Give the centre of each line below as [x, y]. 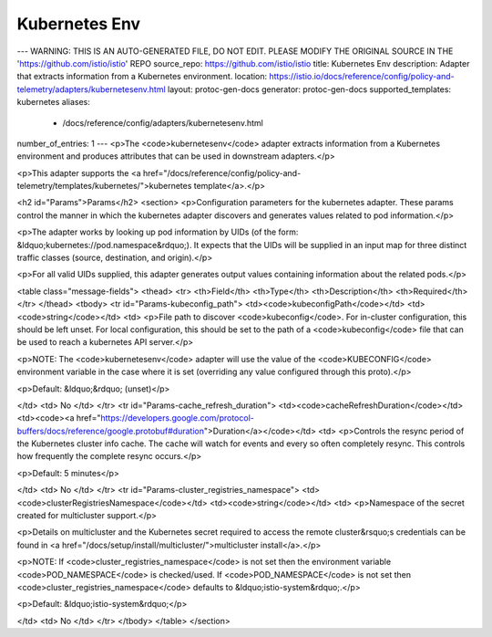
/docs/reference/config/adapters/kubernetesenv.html [163, 122]
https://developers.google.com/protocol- [177, 418]
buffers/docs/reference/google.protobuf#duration [111, 431]
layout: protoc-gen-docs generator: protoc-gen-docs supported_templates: [309, 89]
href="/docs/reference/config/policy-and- [222, 172]
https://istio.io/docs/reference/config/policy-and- [362, 77]
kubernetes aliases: [54, 102]
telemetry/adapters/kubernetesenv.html [91, 89]
